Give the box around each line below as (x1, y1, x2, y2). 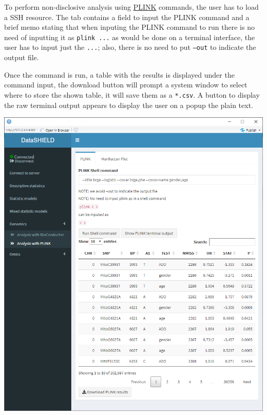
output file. (4, 52, 39, 63)
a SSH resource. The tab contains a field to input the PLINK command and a (4, 11, 250, 22)
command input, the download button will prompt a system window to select (4, 79, 247, 90)
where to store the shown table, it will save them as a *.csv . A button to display (4, 89, 260, 100)
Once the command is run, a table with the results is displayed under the (4, 69, 235, 80)
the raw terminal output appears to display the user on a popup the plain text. (4, 99, 253, 110)
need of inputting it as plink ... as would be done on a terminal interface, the (4, 31, 255, 42)
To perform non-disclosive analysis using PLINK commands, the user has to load (4, 2, 259, 12)
